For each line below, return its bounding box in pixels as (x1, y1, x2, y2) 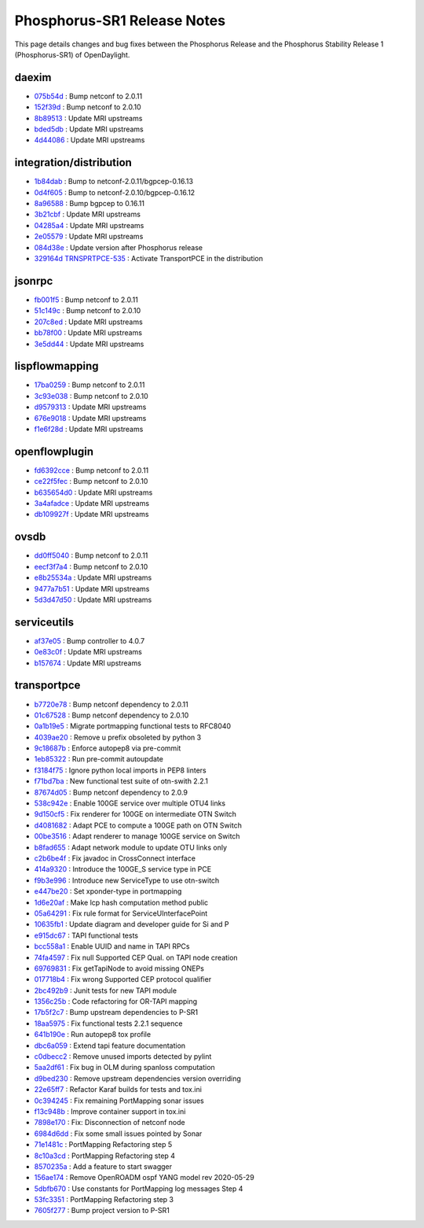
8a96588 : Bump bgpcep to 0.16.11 (34, 199, 145, 208)
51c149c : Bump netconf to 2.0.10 (34, 306, 141, 315)
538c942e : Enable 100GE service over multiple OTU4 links (34, 798, 226, 808)
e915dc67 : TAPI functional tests (34, 931, 139, 940)
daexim (14, 71, 52, 84)
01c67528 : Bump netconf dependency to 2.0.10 (34, 710, 189, 720)
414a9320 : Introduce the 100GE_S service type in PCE (34, 865, 212, 874)
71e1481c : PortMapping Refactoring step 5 (34, 1140, 173, 1149)
